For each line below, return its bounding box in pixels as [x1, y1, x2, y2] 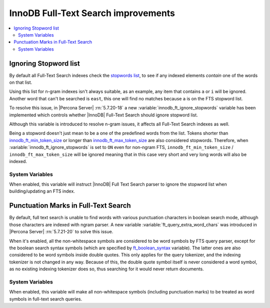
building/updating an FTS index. [9, 188, 75, 194]
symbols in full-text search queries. [9, 296, 82, 302]
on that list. [9, 79, 32, 85]
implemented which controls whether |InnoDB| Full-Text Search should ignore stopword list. [9, 112, 198, 118]
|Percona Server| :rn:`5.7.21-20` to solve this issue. [9, 229, 113, 235]
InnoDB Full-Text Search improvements [9, 8, 175, 19]
